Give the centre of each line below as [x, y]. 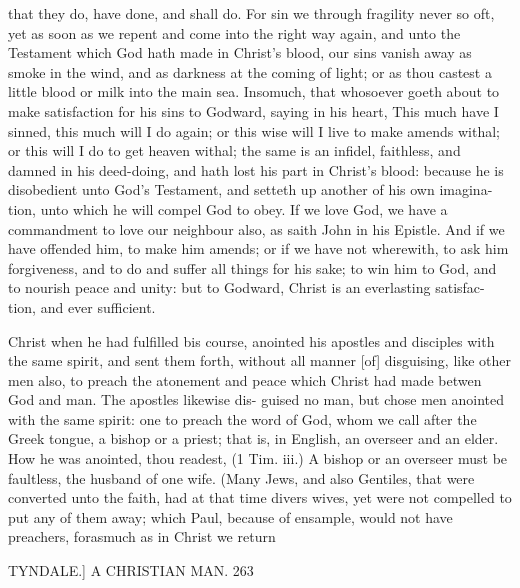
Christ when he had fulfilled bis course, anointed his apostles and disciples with [251, 340]
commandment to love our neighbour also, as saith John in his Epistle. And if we [256, 228]
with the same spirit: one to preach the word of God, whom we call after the [242, 418]
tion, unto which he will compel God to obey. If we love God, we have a [228, 208]
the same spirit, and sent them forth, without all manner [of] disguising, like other [260, 360]
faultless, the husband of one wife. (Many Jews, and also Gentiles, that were [241, 477]
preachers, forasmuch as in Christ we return [142, 536]
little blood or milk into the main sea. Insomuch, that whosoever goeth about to [254, 91]
